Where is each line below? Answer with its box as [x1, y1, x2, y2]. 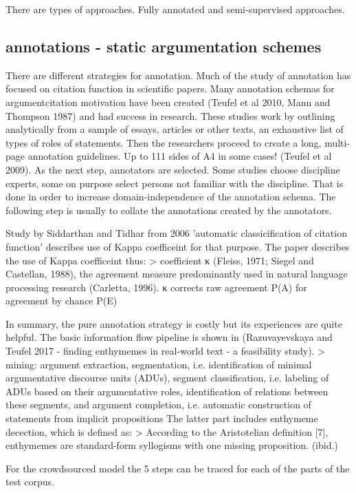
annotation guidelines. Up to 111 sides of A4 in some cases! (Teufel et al [27, 149, 332, 163]
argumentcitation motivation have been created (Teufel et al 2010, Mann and [5, 94, 331, 109]
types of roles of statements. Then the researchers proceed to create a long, [5, 135, 322, 149]
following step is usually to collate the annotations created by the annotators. [5, 202, 332, 217]
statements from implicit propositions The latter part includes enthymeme [5, 411, 318, 426]
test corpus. [5, 474, 54, 489]
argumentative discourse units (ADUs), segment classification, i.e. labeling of [5, 370, 329, 385]
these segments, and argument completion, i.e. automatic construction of [5, 397, 311, 412]
